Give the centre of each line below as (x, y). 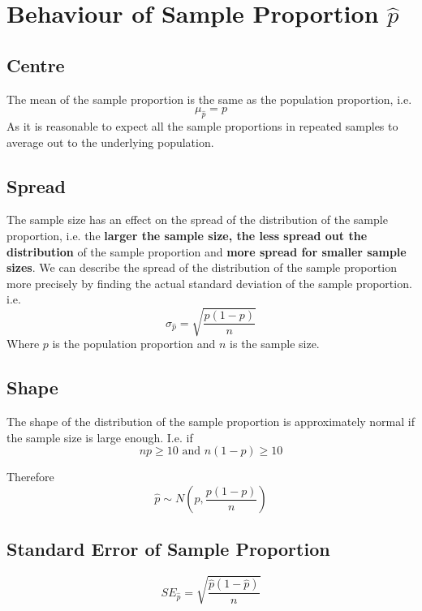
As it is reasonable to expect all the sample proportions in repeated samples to (202, 125)
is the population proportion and (134, 344)
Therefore (30, 477)
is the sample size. (275, 344)
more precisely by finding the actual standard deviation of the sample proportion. (209, 283)
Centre (36, 65)
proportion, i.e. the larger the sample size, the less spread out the (187, 235)
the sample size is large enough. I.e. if (100, 437)
